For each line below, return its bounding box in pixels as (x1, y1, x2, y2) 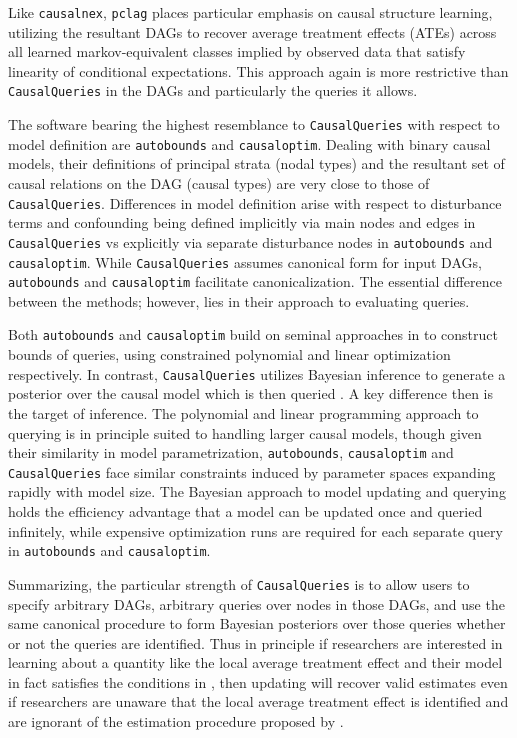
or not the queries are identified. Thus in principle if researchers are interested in (8, 632, 503, 653)
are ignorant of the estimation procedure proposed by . (8, 711, 344, 732)
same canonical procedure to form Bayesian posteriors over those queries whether (8, 613, 506, 634)
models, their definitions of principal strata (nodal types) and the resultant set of (8, 153, 505, 174)
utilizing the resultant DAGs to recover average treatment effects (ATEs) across (8, 21, 497, 42)
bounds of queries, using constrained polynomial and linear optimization (8, 344, 451, 365)
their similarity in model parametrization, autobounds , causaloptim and (8, 442, 454, 463)
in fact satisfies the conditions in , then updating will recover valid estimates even (8, 671, 508, 692)
